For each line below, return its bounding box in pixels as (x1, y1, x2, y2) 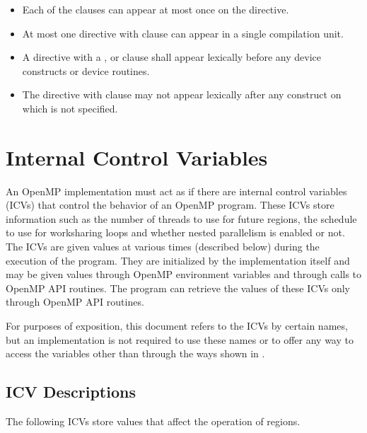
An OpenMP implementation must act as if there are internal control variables (6, 183, 347, 198)
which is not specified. (22, 100, 118, 115)
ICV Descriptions (6, 381, 136, 403)
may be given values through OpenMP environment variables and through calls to (6, 267, 362, 282)
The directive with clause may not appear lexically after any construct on (22, 87, 342, 102)
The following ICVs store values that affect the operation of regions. (6, 414, 301, 429)
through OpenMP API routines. (6, 294, 144, 309)
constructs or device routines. (22, 63, 150, 78)
